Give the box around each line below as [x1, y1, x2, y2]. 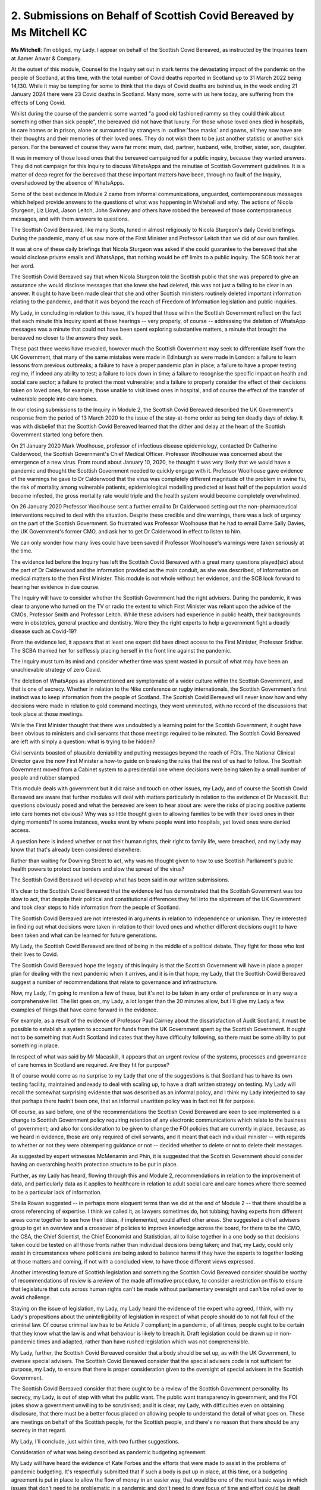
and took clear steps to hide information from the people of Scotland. [11, 904, 181, 911]
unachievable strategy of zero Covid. [11, 666, 102, 673]
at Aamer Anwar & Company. [11, 54, 82, 62]
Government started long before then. [11, 431, 104, 438]
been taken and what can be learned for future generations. [11, 932, 158, 939]
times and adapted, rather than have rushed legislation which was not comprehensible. [36, 1338, 250, 1345]
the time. [11, 547, 33, 554]
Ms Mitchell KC [11, 26, 87, 39]
